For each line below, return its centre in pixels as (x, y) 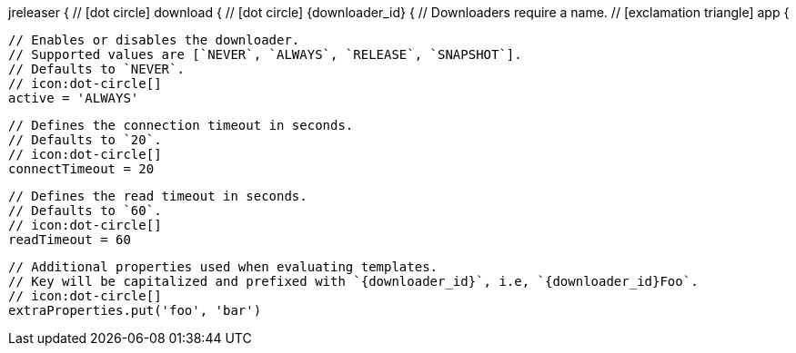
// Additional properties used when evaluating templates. (223, 267)
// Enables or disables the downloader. (154, 40)
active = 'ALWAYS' (74, 98)
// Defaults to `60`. (85, 211)
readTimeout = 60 (70, 240)
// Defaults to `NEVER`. (96, 69)
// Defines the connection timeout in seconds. (181, 125)
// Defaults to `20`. (85, 140)
